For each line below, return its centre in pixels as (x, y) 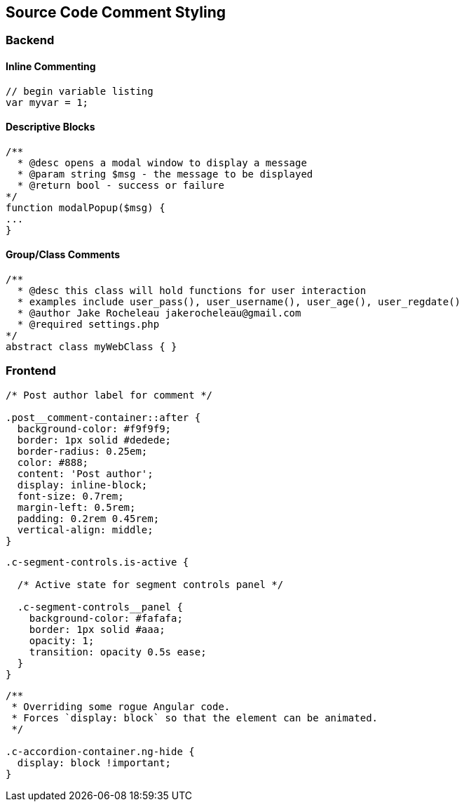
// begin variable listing (80, 91)
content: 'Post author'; (85, 473)
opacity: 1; (62, 640)
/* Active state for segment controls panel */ (150, 584)
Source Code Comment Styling (116, 12)
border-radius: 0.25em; (82, 451)
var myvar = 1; (47, 102)
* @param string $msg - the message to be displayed (165, 174)
